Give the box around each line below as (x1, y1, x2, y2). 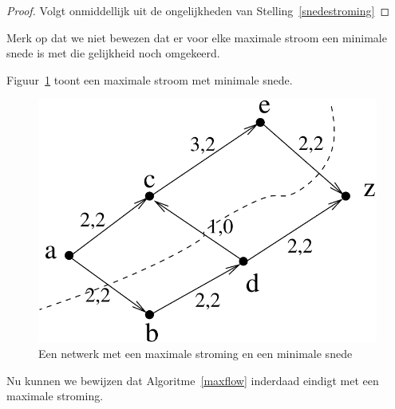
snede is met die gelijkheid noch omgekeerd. (6, 45, 220, 61)
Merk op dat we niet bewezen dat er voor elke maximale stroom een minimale (6, 29, 387, 45)
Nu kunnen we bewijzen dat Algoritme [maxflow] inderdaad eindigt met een (6, 372, 379, 388)
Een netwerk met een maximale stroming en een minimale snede (38, 345, 353, 362)
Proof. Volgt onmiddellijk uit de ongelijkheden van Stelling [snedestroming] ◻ (6, 2, 390, 18)
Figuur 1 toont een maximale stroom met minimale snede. (6, 71, 293, 88)
